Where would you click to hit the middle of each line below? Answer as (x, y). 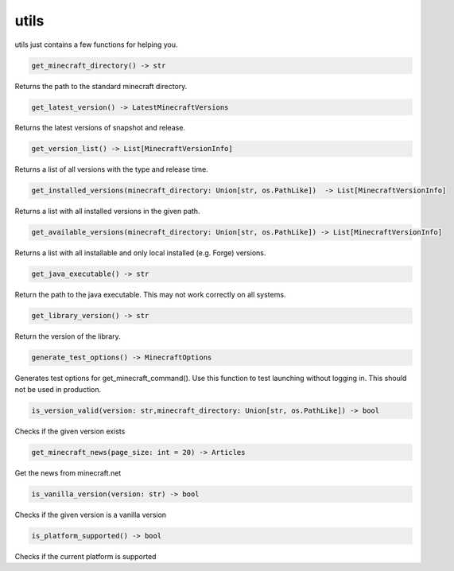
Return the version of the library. (68, 336)
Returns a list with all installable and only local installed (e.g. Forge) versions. (140, 253)
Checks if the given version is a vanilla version (91, 515)
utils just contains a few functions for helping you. (96, 45)
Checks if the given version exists (70, 431)
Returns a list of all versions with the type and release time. (111, 169)
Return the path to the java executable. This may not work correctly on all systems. (150, 295)
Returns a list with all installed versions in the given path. (107, 212)
